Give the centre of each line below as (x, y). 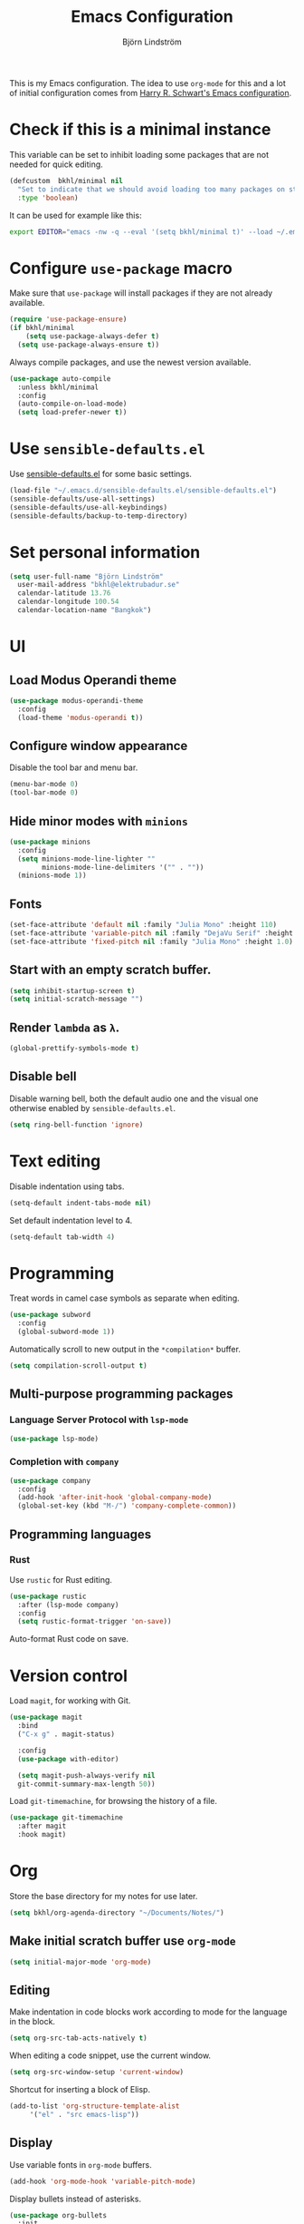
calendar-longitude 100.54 (68, 602)
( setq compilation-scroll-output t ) (78, 1366)
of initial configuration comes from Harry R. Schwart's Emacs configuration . (151, 93)
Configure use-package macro (121, 268)
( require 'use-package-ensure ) (68, 319)
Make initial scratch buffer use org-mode (123, 1941)
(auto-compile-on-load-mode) (72, 404)
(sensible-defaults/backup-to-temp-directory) (99, 516)
